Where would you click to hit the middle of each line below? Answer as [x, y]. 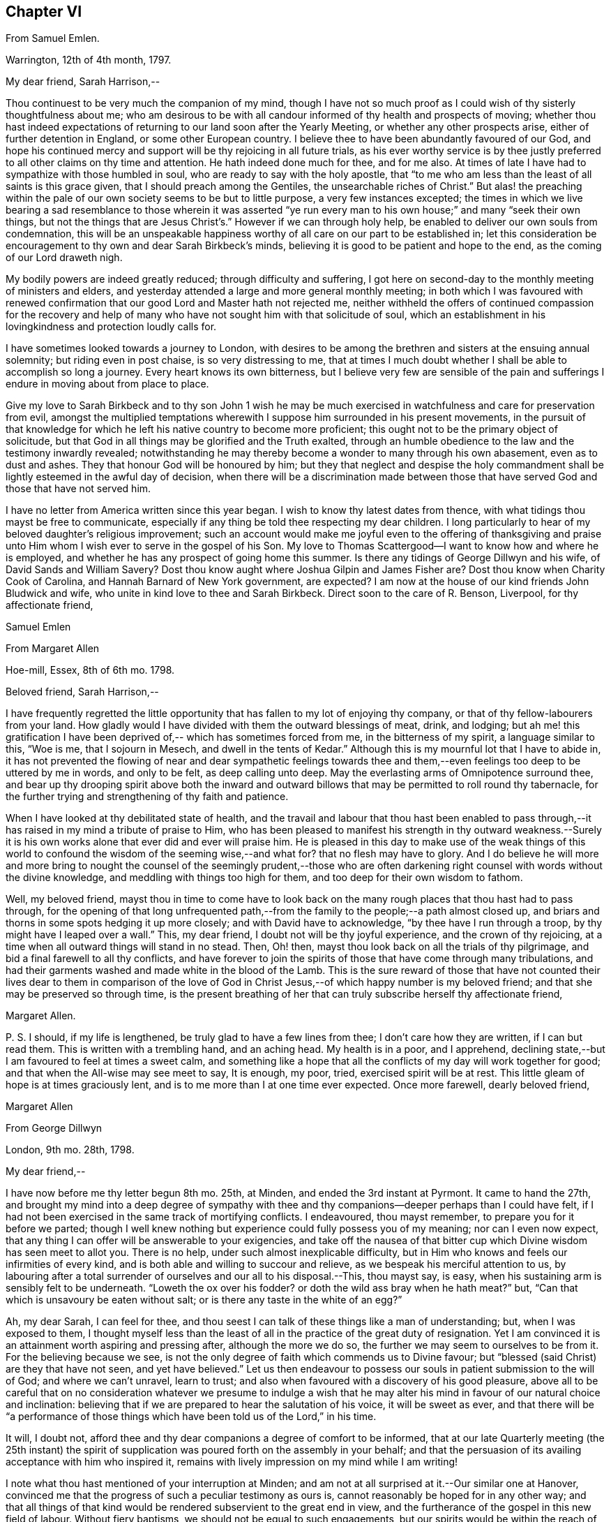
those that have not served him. [78, 489]
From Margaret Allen [53, 649]
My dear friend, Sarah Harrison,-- [83, 82]
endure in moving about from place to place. [107, 384]
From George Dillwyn [54, 1128]
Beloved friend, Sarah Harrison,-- [82, 692]
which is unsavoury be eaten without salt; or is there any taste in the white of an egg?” [204, 1300]
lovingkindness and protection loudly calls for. [111, 327]
